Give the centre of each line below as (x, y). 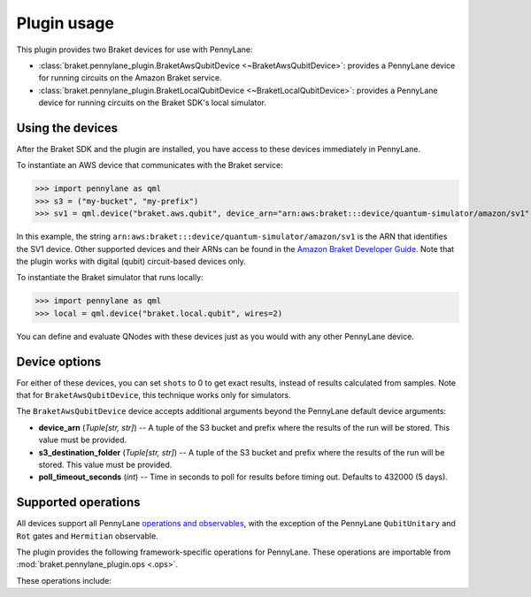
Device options (59, 361)
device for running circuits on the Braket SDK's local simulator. (153, 103)
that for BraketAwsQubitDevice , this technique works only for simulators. (154, 394)
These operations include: (64, 580)
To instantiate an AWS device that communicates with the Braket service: (150, 165)
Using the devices (67, 128)
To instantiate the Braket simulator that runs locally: (110, 278)
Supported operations (78, 503)
